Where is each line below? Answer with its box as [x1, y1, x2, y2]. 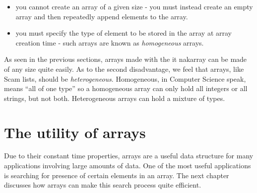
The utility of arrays [4, 122, 146, 142]
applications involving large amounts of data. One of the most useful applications [4, 160, 251, 171]
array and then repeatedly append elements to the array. [15, 11, 188, 21]
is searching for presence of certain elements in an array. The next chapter [4, 170, 229, 180]
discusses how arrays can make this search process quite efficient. [4, 180, 201, 190]
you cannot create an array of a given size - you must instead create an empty [15, 1, 253, 11]
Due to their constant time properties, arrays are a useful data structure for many [4, 150, 254, 161]
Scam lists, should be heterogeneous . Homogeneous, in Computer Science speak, [4, 73, 246, 84]
